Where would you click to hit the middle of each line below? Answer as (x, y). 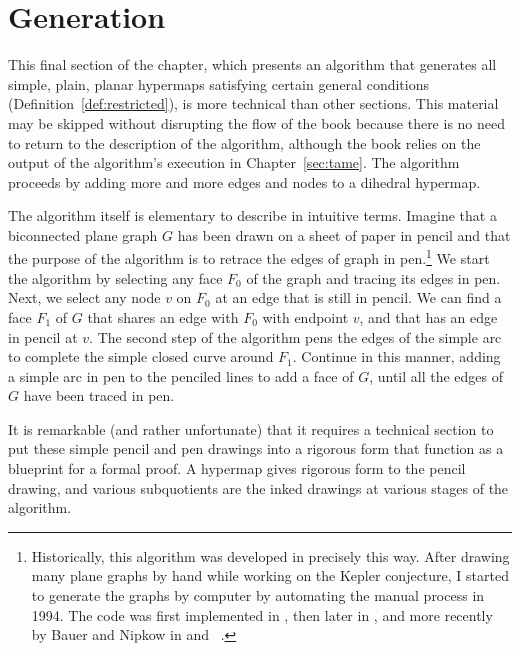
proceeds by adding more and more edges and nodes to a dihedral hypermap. (244, 181)
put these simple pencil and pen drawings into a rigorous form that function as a (256, 448)
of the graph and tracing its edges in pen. (373, 277)
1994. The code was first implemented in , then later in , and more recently (262, 614)
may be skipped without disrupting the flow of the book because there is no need (257, 122)
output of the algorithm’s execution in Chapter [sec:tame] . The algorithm (234, 162)
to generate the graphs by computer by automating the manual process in (258, 595)
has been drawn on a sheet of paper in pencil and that (344, 234)
